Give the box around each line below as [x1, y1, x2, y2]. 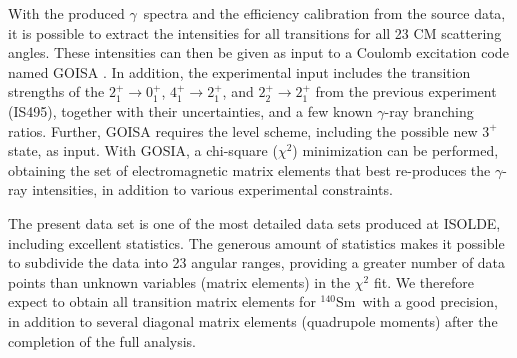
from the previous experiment [315, 81, 497, 102]
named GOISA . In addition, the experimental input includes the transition [8, 61, 471, 82]
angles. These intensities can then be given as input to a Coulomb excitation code [8, 42, 509, 63]
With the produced [8, 3, 125, 23]
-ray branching [384, 100, 474, 121]
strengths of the [8, 81, 105, 102]
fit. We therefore [373, 271, 474, 292]
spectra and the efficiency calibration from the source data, [143, 3, 506, 23]
